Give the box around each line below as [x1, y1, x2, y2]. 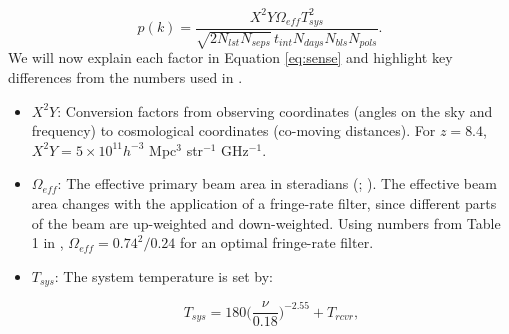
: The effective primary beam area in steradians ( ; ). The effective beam [57, 173, 497, 194]
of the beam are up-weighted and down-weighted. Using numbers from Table [31, 212, 501, 233]
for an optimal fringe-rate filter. [179, 232, 374, 253]
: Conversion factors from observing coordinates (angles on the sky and [57, 100, 493, 121]
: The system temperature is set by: [54, 265, 273, 286]
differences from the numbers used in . [8, 66, 243, 87]
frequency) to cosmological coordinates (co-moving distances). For [31, 120, 436, 141]
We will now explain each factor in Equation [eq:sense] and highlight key [8, 47, 453, 68]
